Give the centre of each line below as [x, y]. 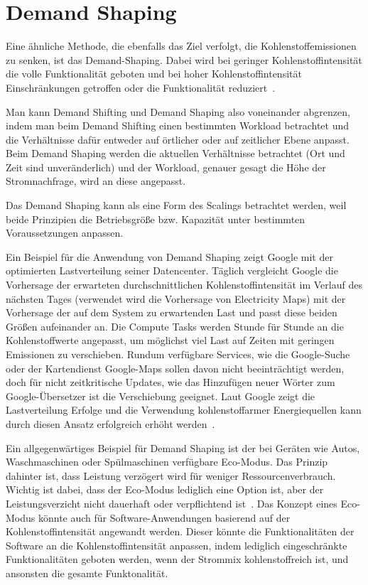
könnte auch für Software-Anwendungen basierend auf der [164, 517]
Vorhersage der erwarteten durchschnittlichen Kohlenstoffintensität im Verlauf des [184, 285]
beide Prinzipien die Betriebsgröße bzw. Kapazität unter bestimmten [156, 219]
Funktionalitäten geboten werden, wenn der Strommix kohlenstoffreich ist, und [177, 559]
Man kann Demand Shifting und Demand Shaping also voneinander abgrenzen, [178, 111]
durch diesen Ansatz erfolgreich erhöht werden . [110, 423]
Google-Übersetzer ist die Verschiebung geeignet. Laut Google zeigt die [161, 396]
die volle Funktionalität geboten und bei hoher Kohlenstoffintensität [154, 74]
